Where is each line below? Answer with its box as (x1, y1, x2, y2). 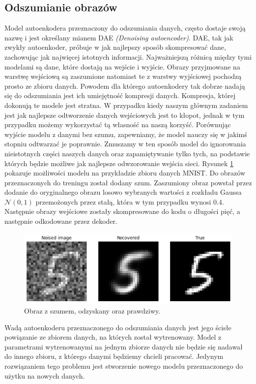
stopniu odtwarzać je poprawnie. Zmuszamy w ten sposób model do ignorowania (4, 139, 246, 149)
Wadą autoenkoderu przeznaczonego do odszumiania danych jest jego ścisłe (4, 322, 231, 332)
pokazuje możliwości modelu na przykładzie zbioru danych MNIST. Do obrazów (4, 168, 246, 178)
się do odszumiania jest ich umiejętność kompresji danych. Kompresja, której (4, 90, 236, 101)
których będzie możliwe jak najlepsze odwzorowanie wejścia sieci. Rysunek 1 (4, 158, 234, 168)
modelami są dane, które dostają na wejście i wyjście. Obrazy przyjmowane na (4, 61, 240, 71)
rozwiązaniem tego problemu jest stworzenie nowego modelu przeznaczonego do (4, 361, 243, 371)
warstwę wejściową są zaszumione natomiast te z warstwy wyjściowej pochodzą (4, 71, 242, 81)
